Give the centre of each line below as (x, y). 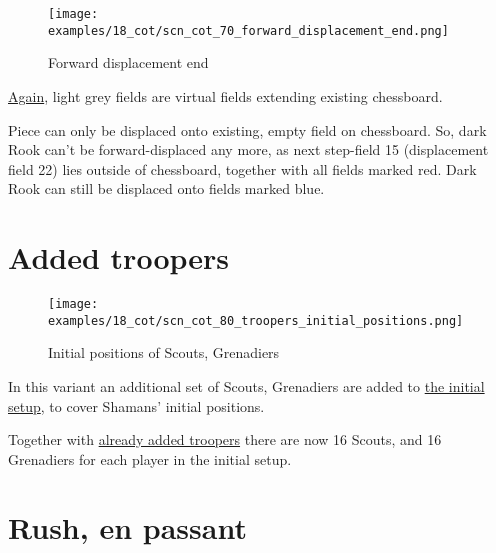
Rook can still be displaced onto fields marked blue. (166, 188)
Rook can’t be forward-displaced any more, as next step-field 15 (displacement (248, 149)
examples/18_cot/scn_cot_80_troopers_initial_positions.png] (256, 320)
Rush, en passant (127, 527)
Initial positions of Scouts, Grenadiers (164, 352)
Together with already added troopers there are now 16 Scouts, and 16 (225, 439)
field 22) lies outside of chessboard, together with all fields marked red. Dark (242, 168)
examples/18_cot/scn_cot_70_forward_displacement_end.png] (248, 30)
